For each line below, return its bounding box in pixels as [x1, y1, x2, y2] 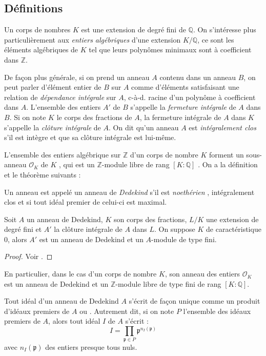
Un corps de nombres [4, 24, 71, 35]
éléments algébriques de [4, 44, 78, 55]
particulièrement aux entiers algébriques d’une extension [4, 34, 181, 45]
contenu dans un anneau [159, 71, 236, 82]
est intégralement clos [189, 122, 256, 132]
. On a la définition [198, 159, 258, 170]
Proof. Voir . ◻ [4, 251, 53, 262]
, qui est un [59, 159, 95, 170]
